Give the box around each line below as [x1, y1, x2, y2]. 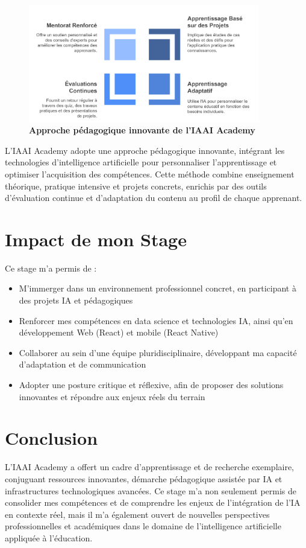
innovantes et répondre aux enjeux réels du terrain [19, 390, 205, 403]
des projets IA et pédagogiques [19, 294, 133, 307]
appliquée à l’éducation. [5, 531, 93, 544]
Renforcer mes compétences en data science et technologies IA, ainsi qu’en [19, 314, 293, 327]
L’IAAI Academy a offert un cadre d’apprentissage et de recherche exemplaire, [5, 460, 295, 473]
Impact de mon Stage [5, 226, 187, 251]
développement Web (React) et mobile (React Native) [19, 326, 219, 339]
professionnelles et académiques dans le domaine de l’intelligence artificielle [5, 520, 281, 532]
